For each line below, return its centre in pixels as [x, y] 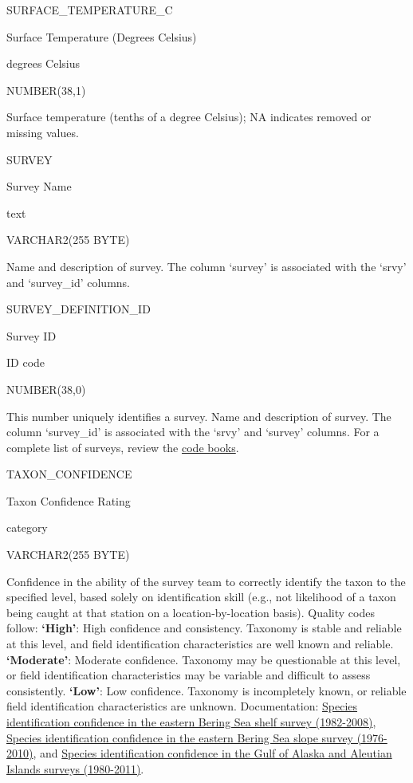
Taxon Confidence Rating [69, 500]
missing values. [43, 132]
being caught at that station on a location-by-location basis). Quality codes [191, 612]
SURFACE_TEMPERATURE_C [90, 10]
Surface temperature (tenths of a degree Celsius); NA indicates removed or [189, 117]
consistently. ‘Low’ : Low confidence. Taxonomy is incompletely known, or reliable [206, 690]
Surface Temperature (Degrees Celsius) [102, 36]
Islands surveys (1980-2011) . [75, 768]
